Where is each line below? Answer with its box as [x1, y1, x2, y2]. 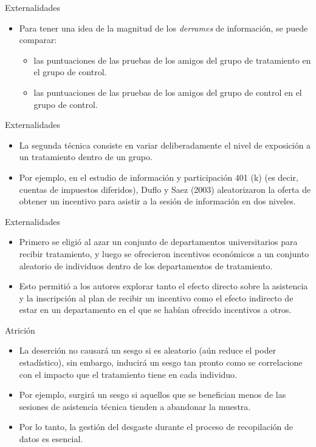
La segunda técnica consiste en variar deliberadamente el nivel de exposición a [19, 138, 311, 151]
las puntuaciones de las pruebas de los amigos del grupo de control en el [33, 86, 302, 98]
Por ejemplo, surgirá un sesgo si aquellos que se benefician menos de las [19, 388, 286, 401]
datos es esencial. [19, 432, 83, 445]
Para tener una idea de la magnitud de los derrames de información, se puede [19, 21, 308, 34]
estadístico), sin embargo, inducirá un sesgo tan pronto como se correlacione [19, 356, 303, 369]
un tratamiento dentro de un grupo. [19, 150, 153, 163]
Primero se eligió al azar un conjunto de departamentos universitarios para [19, 235, 298, 248]
